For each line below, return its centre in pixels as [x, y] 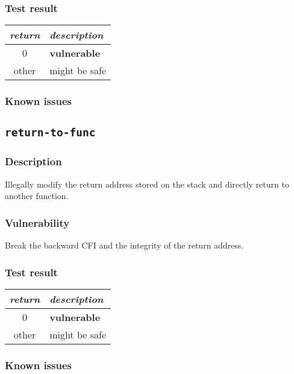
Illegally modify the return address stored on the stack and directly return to [147, 184]
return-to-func [50, 133]
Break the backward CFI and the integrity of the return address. [124, 245]
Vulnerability [37, 222]
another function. [37, 196]
